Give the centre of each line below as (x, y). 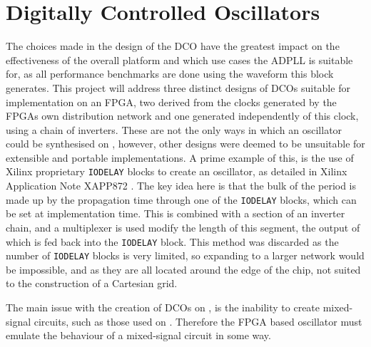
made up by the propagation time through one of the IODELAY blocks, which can (181, 199)
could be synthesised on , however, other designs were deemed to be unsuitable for (185, 144)
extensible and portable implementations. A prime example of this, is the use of (180, 157)
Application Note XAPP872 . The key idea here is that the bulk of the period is (181, 186)
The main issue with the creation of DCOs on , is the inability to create (163, 307)
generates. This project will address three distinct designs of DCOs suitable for (178, 87)
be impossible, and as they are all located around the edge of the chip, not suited (183, 269)
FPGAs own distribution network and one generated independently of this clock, (182, 116)
